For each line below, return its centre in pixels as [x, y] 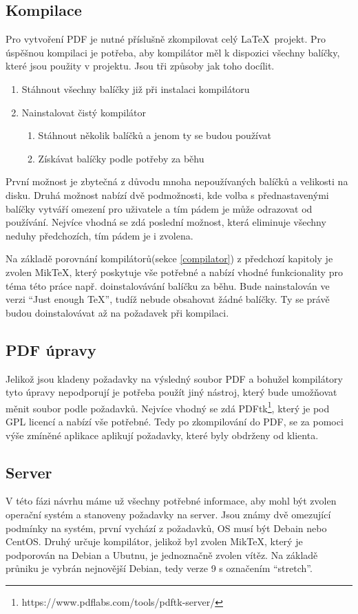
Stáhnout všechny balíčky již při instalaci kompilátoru [136, 88]
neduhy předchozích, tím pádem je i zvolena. [99, 235]
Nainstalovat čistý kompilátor [84, 112]
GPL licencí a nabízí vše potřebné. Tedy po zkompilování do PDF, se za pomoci [175, 421]
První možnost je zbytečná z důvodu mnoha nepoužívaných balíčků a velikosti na [177, 181]
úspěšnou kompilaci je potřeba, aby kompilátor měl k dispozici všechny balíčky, [173, 52]
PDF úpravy [51, 349]
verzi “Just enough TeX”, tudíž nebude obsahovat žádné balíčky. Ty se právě [168, 299]
